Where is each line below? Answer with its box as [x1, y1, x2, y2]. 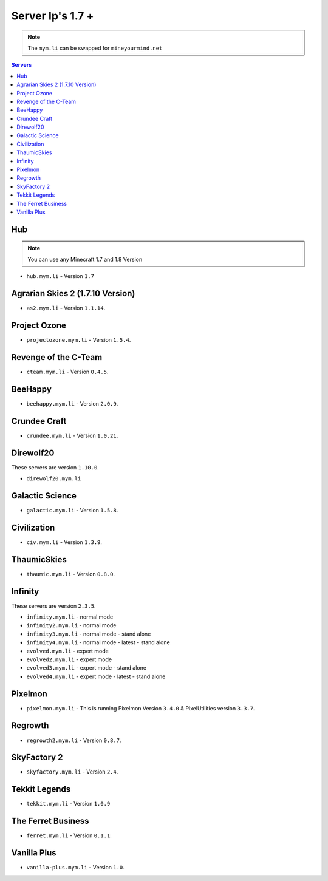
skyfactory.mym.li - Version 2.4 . [26, 768, 118, 775]
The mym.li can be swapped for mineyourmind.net [27, 44, 163, 52]
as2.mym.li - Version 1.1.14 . [26, 304, 106, 312]
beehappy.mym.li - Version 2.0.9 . [26, 400, 118, 407]
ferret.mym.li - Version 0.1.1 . [26, 832, 112, 839]
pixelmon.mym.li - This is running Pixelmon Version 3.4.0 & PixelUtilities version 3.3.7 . [26, 704, 255, 712]
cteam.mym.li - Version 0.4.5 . [26, 368, 109, 375]
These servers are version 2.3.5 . [11, 602, 96, 610]
